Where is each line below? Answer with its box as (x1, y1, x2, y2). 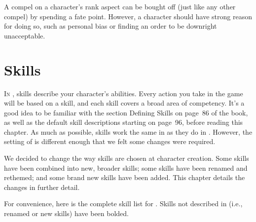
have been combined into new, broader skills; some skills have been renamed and (4, 162, 248, 173)
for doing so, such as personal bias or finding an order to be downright (4, 21, 217, 31)
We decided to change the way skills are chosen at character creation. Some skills (4, 153, 249, 163)
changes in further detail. (4, 182, 80, 192)
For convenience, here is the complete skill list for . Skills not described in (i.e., (4, 198, 243, 209)
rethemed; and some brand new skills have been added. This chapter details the (4, 172, 245, 183)
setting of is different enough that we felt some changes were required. (4, 136, 216, 147)
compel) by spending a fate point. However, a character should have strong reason (4, 11, 252, 21)
